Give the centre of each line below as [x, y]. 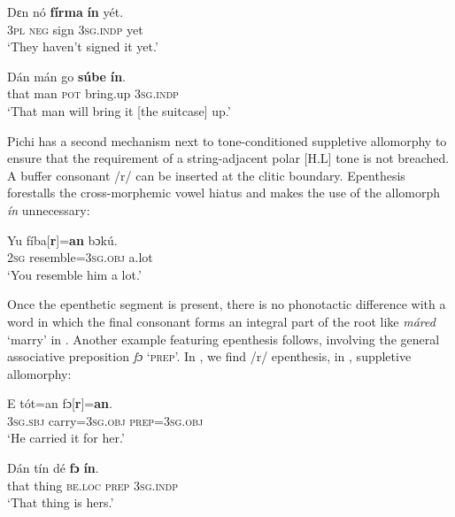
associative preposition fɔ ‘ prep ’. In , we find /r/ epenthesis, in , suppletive [209, 356]
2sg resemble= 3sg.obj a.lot [80, 257]
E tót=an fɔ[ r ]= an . [60, 403]
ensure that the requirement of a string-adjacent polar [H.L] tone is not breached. [228, 158]
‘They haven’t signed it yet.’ [83, 46]
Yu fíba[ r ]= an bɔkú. [62, 239]
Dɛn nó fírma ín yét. [66, 12]
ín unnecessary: [49, 209]
